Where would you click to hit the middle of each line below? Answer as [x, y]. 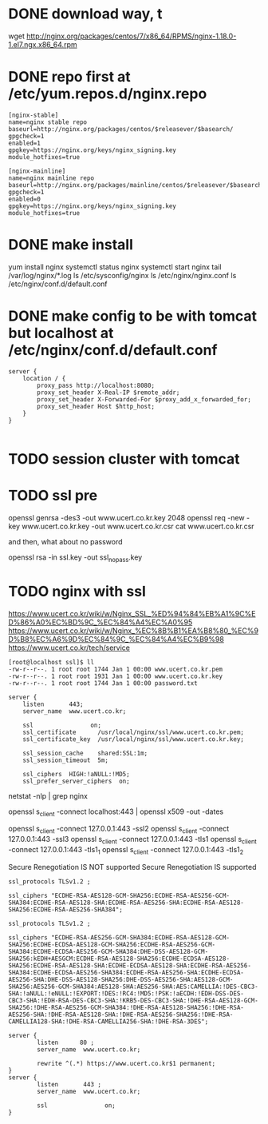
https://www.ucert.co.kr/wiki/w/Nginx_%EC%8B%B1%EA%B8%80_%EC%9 [134, 630]
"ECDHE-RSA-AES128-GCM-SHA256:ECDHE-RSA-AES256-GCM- [140, 895]
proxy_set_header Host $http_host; [96, 406]
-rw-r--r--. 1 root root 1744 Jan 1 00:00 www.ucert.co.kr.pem [116, 669]
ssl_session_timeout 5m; [66, 760]
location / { [44, 378]
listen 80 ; [65, 1042]
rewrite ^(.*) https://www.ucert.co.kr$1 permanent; [126, 1063]
